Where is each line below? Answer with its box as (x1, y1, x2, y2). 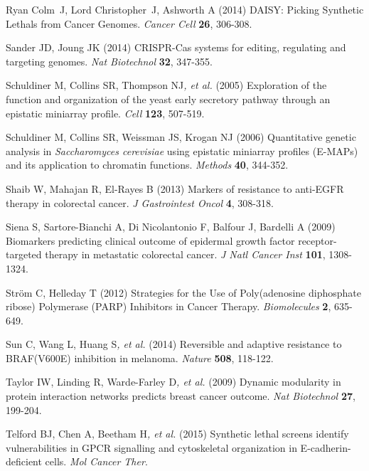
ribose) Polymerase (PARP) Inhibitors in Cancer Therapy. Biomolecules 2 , (6, 299, 331, 314)
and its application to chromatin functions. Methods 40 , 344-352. (6, 157, 289, 172)
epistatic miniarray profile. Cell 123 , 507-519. (6, 105, 205, 120)
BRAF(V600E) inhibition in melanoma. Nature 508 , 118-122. (6, 350, 274, 365)
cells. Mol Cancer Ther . (45, 454, 148, 469)
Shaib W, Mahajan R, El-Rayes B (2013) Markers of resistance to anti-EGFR (6, 181, 344, 196)
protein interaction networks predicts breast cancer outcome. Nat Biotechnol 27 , (6, 388, 355, 403)
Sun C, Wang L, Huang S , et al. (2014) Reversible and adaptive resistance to (6, 337, 342, 351)
